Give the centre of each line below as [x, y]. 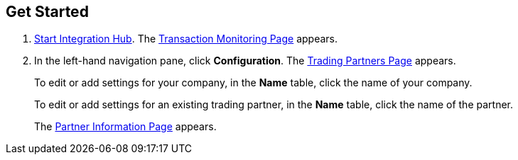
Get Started [47, 12]
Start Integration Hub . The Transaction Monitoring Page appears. [186, 39]
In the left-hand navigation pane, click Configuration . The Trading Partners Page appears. [245, 61]
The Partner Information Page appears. [125, 127]
